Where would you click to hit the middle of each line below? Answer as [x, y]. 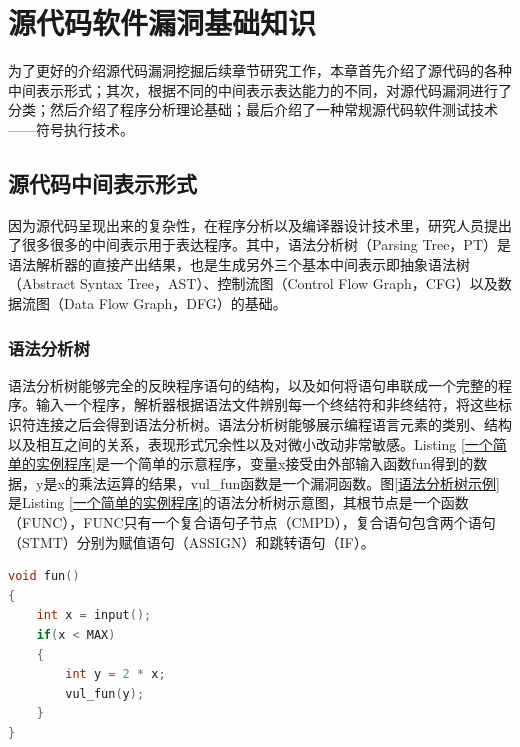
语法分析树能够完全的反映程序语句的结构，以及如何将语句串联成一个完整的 [253, 384]
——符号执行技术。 [71, 128]
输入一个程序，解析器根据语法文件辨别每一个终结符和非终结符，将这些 [266, 404]
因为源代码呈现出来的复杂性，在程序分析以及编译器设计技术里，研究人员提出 [260, 224]
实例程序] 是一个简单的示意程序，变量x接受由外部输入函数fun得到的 [254, 463]
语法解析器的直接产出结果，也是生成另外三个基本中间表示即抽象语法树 [239, 263]
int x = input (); [94, 615]
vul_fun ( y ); [105, 693]
